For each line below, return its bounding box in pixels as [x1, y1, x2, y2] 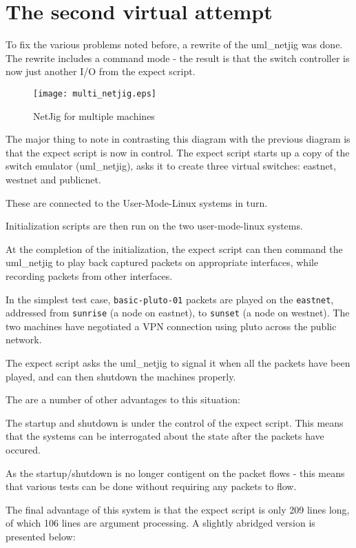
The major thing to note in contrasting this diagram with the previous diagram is [6, 132, 350, 146]
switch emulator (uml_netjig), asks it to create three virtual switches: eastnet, [6, 159, 337, 173]
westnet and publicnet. [6, 172, 101, 186]
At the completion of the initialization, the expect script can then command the [6, 241, 343, 256]
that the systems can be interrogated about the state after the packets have [6, 429, 324, 443]
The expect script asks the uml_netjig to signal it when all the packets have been [6, 356, 350, 369]
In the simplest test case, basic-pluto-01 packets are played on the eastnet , [6, 292, 334, 306]
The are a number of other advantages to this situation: [6, 392, 241, 407]
